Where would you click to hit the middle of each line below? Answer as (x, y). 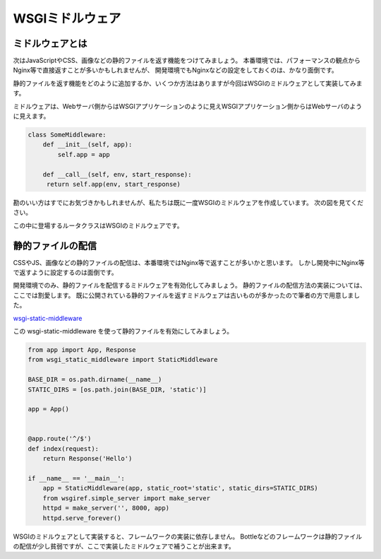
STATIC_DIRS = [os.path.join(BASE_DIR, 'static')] (117, 389)
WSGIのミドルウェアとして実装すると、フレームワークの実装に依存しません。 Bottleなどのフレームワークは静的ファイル (188, 536)
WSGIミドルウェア (67, 18)
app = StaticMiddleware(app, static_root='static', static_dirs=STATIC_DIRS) (181, 488)
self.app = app (84, 154)
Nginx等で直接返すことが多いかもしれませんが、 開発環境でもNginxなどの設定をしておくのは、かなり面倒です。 (175, 70)
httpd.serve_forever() (82, 518)
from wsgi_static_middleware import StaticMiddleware (123, 360)
